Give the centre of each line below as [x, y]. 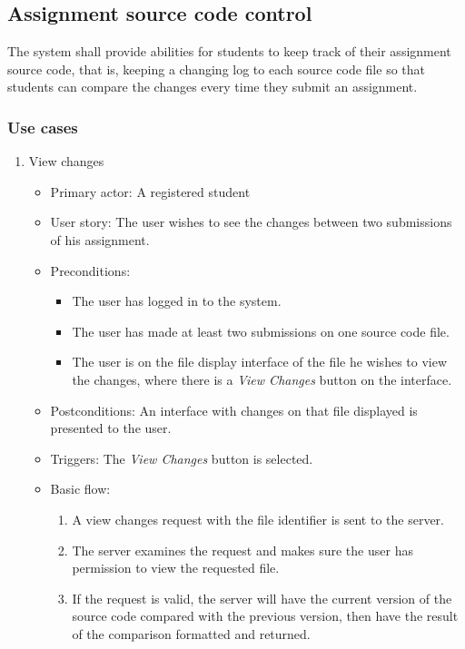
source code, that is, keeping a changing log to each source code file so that [216, 69]
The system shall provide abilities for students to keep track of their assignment [229, 51]
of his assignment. [100, 239]
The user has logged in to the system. [177, 301]
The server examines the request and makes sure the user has [242, 550]
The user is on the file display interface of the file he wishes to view [260, 362]
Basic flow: [80, 489]
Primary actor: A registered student [150, 191]
